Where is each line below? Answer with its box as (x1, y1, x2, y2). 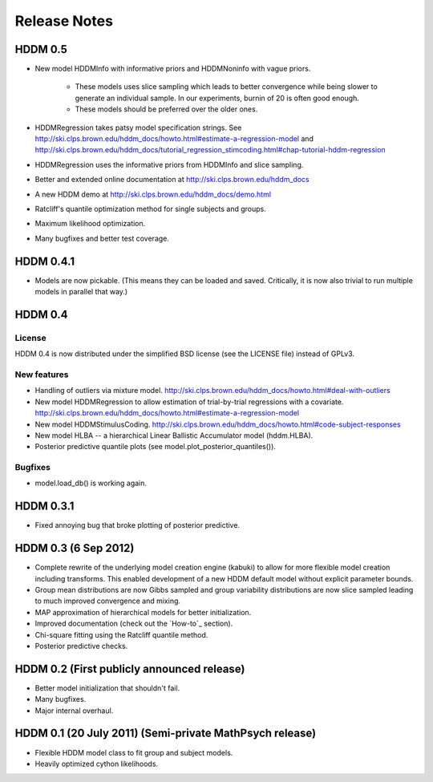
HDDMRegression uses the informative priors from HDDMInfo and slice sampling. (34, 160, 304, 169)
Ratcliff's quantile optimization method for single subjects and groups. (34, 204, 266, 213)
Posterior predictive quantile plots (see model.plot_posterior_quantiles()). (34, 442, 277, 452)
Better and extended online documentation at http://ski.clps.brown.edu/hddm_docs (34, 175, 310, 184)
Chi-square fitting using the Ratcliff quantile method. (34, 630, 208, 639)
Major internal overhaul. (34, 706, 114, 715)
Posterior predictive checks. (34, 641, 128, 650)
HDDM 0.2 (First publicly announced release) (14, 662, 245, 675)
